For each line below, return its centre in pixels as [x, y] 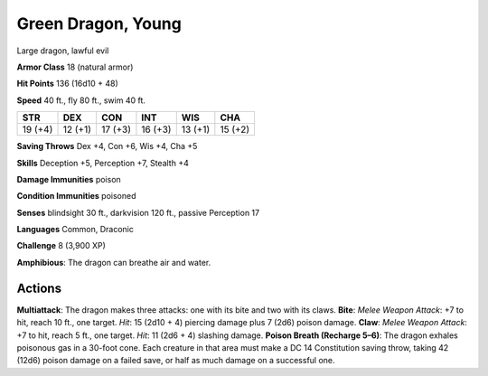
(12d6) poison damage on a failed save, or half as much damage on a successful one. [176, 361]
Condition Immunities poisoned [76, 196]
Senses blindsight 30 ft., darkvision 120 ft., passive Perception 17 [138, 212]
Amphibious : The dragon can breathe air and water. [114, 262]
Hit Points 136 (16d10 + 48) [68, 84]
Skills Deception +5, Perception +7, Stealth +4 [103, 163]
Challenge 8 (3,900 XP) [61, 246]
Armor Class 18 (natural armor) [75, 67]
